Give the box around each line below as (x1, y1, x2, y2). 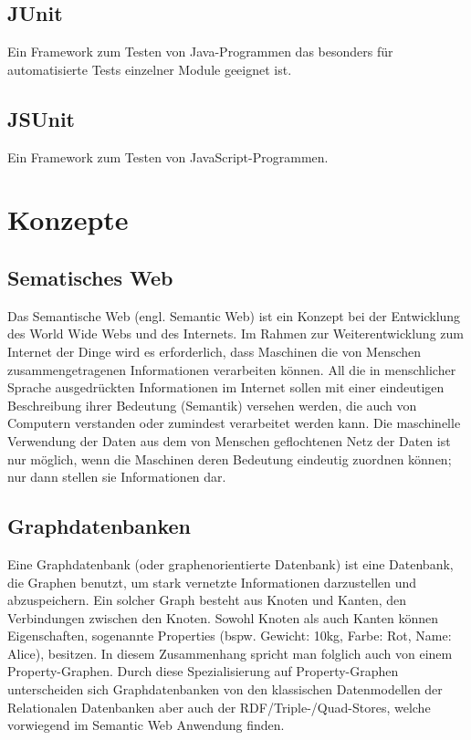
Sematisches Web (7, 263, 173, 291)
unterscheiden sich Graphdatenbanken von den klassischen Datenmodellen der (7, 680, 443, 699)
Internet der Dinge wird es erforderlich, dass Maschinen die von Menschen (7, 341, 422, 360)
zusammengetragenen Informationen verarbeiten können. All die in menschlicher (7, 360, 456, 379)
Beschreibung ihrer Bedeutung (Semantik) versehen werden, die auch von (7, 395, 417, 414)
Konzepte (7, 201, 129, 238)
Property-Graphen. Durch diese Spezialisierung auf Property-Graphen (7, 662, 399, 681)
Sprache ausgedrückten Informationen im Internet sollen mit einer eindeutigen (7, 378, 445, 397)
